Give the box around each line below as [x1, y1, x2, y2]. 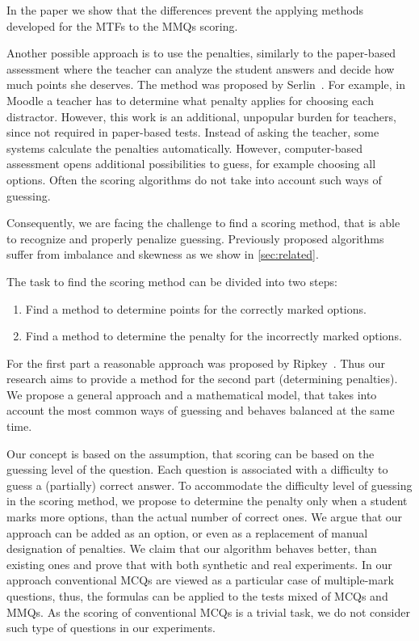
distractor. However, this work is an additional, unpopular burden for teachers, [6, 108, 396, 124]
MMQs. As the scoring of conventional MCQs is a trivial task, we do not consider [6, 603, 410, 620]
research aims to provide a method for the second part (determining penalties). [6, 370, 398, 387]
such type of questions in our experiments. [6, 619, 216, 636]
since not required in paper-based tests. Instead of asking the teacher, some [6, 124, 379, 141]
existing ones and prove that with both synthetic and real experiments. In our [6, 555, 392, 572]
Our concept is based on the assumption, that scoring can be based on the [6, 445, 375, 462]
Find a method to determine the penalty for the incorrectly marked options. [25, 327, 402, 344]
